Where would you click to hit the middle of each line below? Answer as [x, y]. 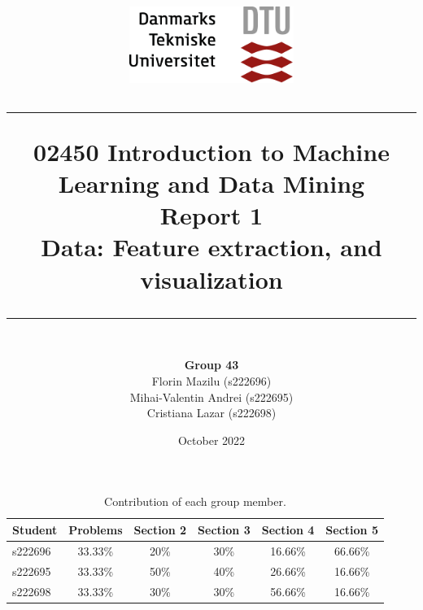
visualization [211, 279]
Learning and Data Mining [211, 183]
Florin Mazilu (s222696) [211, 381]
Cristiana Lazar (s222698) [211, 413]
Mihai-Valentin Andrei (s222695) [211, 396]
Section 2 [160, 529]
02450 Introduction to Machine [211, 151]
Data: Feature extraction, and [211, 247]
